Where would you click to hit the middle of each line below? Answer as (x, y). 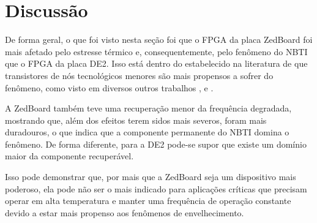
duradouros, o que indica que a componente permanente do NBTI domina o (147, 132)
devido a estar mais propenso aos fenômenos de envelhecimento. (125, 212)
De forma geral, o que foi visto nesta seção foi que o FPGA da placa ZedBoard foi (159, 40)
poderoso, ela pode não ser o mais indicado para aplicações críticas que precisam (156, 188)
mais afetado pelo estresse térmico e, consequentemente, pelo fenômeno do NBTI (156, 51)
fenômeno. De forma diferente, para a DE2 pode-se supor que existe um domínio (156, 144)
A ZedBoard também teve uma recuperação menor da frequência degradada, (148, 108)
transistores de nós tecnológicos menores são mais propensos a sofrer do (139, 75)
